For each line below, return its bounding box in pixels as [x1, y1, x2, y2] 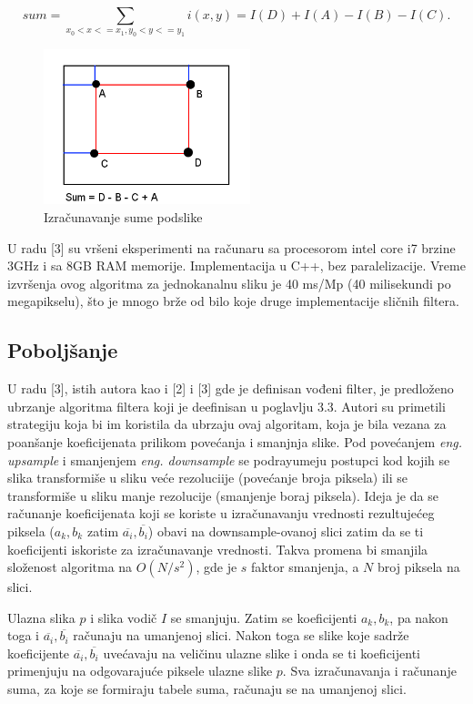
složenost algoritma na [7, 557, 133, 576]
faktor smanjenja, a [251, 557, 359, 576]
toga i [7, 626, 39, 645]
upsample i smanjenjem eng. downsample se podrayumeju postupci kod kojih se [7, 450, 450, 469]
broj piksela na [377, 557, 460, 576]
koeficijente [7, 643, 70, 662]
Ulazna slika [7, 607, 75, 627]
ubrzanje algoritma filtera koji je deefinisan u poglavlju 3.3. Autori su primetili [7, 396, 446, 415]
